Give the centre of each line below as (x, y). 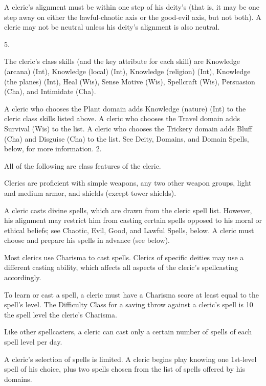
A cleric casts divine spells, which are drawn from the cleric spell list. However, (128, 210)
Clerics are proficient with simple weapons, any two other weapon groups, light (128, 183)
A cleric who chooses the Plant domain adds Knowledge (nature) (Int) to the (125, 108)
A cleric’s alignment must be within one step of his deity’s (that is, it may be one (132, 7)
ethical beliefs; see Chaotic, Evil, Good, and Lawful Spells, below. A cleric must (129, 230)
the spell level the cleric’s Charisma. (61, 314)
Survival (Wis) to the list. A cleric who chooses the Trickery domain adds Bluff (128, 128)
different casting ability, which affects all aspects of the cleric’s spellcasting (121, 267)
